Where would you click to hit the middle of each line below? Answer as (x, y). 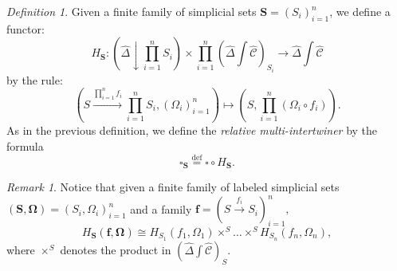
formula (25, 145)
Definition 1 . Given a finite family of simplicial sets (132, 11)
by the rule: (35, 79)
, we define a (360, 11)
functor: (26, 28)
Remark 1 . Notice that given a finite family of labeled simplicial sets (173, 186)
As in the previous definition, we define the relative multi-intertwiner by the (192, 130)
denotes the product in (116, 249)
